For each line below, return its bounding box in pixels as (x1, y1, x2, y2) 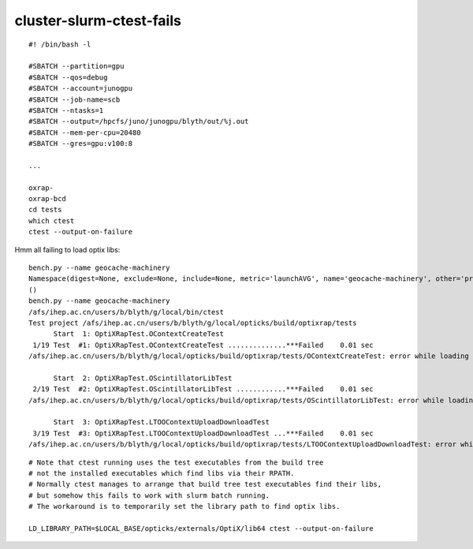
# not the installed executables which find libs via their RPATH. (28, 469, 295, 477)
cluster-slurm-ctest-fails (14, 12, 181, 29)
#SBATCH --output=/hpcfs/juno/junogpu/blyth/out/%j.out (28, 117, 249, 126)
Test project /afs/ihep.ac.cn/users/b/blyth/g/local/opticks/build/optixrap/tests (28, 318, 357, 327)
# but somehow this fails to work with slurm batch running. (28, 491, 270, 500)
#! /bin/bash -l (28, 39, 91, 49)
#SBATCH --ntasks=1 (28, 106, 104, 114)
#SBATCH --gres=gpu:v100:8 (28, 139, 133, 148)
